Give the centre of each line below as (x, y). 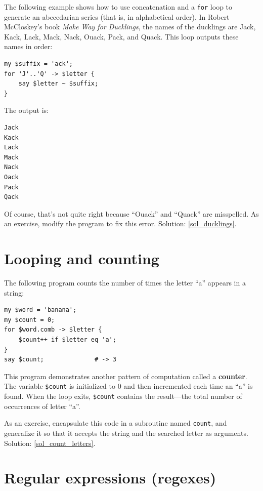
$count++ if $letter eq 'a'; (67, 340)
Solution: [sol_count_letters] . (50, 443)
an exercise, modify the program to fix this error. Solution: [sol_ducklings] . (120, 223)
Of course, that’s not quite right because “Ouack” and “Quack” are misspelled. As (131, 213)
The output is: (26, 110)
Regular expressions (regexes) (110, 478)
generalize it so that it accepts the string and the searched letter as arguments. (126, 433)
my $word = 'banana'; (40, 310)
